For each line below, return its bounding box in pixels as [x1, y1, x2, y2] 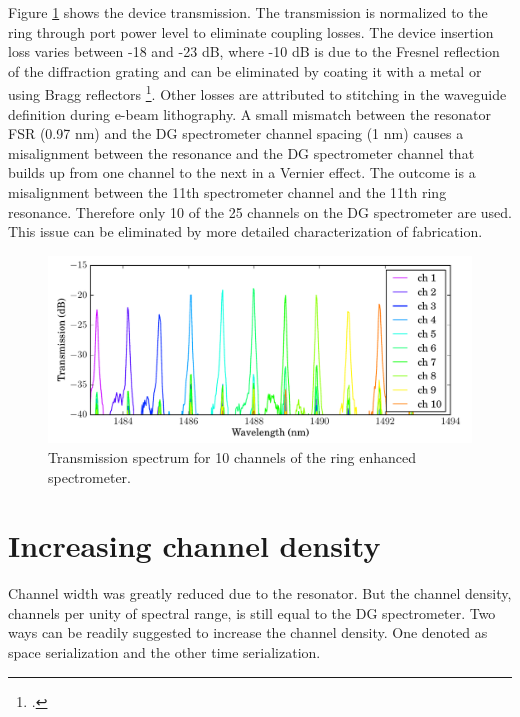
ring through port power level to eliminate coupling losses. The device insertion [8, 21, 494, 42]
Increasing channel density [8, 525, 381, 566]
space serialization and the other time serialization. [8, 642, 321, 663]
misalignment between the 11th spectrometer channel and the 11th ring [8, 182, 447, 202]
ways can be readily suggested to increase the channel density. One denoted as [8, 622, 488, 643]
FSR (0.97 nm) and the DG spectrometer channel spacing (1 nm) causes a [8, 123, 464, 144]
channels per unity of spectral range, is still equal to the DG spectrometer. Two [8, 602, 496, 623]
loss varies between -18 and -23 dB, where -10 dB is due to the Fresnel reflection [8, 41, 500, 62]
